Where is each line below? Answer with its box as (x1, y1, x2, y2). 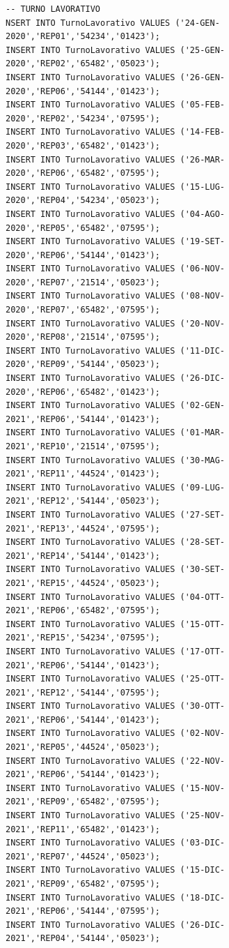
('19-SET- (180, 236, 225, 247)
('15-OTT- (180, 619, 225, 629)
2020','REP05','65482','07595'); (6, 223, 160, 233)
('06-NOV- (180, 264, 225, 274)
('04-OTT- (180, 592, 225, 602)
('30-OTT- (180, 701, 225, 712)
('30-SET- (180, 564, 225, 575)
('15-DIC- (180, 865, 225, 875)
